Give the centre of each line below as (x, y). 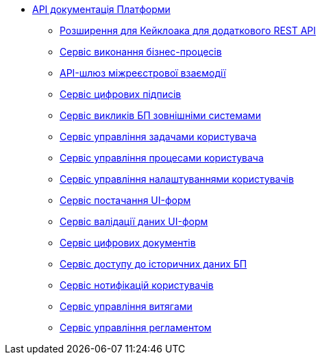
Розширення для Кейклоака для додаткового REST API (188, 30)
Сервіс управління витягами (126, 306)
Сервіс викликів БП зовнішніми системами (160, 115)
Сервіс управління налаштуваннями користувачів (177, 179)
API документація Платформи (101, 9)
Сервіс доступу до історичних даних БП (153, 264)
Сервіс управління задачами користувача (158, 137)
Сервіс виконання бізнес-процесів (141, 52)
